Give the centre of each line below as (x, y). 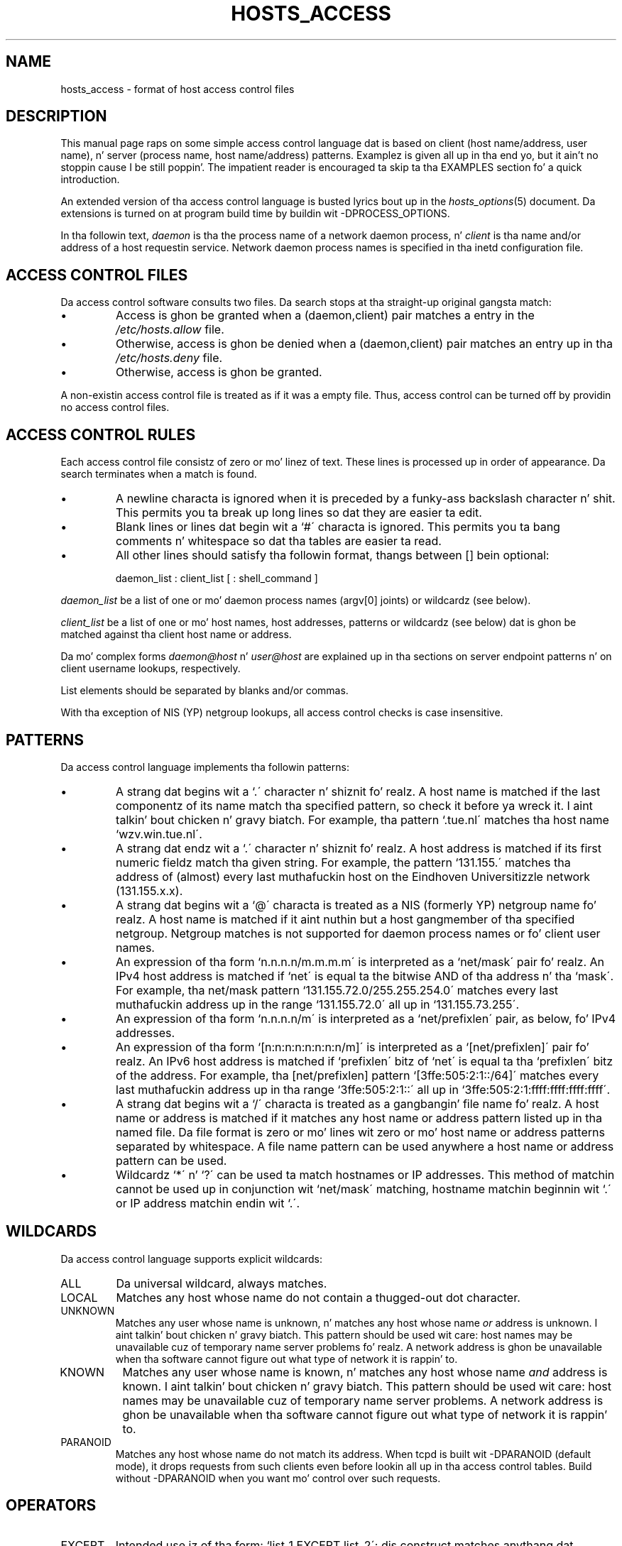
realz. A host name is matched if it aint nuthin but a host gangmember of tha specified (345, 919)
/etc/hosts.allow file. (170, 330)
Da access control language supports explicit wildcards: (192, 1259)
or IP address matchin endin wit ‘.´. (208, 1203)
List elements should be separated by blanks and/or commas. (204, 691)
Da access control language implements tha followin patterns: (205, 767)
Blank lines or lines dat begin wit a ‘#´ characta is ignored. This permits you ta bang (338, 527)
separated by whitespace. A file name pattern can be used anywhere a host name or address (365, 1146)
